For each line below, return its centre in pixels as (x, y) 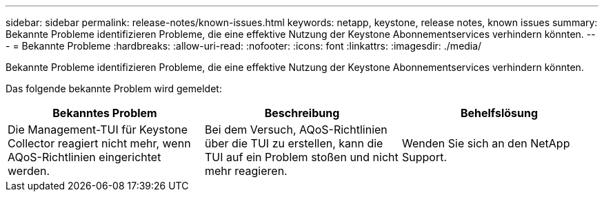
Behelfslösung (499, 113)
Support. (424, 157)
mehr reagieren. (246, 171)
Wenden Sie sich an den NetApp (486, 143)
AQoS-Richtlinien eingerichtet (84, 157)
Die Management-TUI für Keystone (98, 129)
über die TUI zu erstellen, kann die (294, 143)
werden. (29, 171)
